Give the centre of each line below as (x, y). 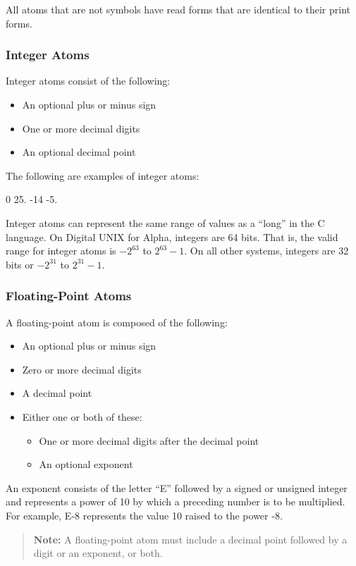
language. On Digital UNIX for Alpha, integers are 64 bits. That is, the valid (172, 236)
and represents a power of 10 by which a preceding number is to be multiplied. (176, 502)
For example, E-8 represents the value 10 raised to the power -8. (144, 515)
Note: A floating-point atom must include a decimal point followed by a (190, 539)
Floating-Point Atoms (69, 296)
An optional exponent (86, 464)
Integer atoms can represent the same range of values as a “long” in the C (165, 222)
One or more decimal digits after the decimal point (149, 440)
